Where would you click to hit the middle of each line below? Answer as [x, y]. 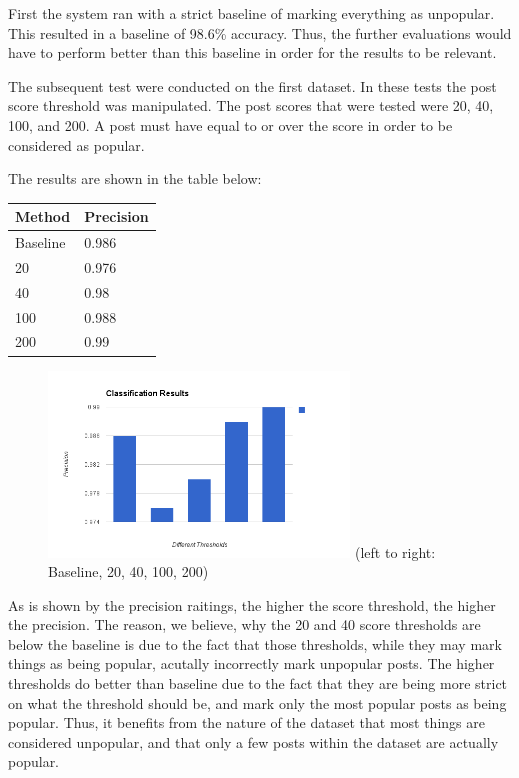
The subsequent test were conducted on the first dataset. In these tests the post [252, 85]
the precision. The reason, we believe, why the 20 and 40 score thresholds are [244, 624]
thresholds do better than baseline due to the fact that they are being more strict [258, 683]
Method [43, 216]
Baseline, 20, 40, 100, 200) [128, 571]
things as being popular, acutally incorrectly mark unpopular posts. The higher [251, 663]
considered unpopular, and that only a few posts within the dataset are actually [253, 741]
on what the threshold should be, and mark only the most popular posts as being [257, 702]
